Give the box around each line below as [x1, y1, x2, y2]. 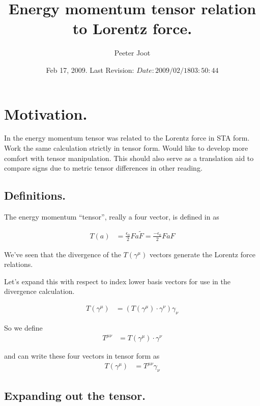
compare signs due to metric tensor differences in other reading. [4, 163, 203, 173]
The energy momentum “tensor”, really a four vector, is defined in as [4, 211, 219, 222]
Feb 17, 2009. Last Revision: [46, 64, 134, 75]
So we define [4, 322, 43, 333]
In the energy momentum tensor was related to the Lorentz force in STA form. [4, 132, 250, 143]
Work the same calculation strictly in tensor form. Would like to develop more [4, 143, 248, 153]
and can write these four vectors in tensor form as [4, 350, 160, 361]
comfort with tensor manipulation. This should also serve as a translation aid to [4, 152, 254, 163]
